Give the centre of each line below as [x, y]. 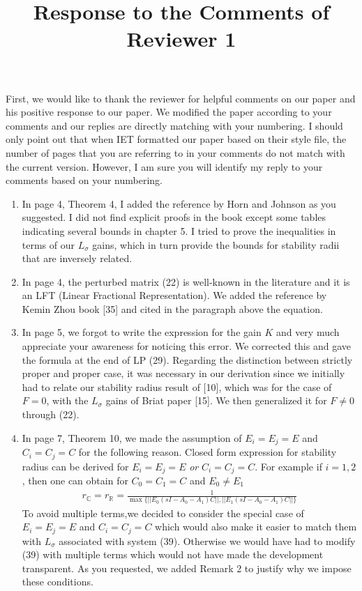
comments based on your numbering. [84, 180]
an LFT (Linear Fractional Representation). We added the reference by [174, 295]
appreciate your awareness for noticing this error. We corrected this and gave [186, 346]
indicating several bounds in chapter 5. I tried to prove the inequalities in [179, 230]
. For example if [288, 466]
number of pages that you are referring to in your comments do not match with [175, 152]
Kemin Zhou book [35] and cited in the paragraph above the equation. [172, 308]
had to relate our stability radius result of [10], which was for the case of [177, 386]
